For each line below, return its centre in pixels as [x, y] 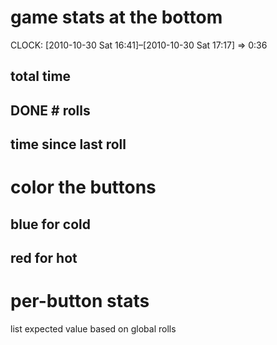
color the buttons [83, 187]
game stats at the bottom [116, 17]
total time [41, 76]
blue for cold [50, 224]
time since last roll [68, 144]
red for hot [44, 258]
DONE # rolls [50, 110]
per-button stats [80, 301]
